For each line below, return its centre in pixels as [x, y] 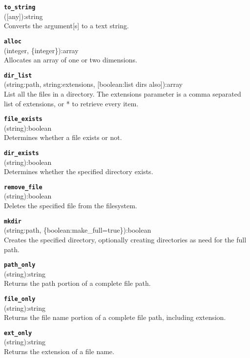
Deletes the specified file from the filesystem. [71, 206]
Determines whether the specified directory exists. [79, 171]
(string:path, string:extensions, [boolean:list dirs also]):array [93, 84]
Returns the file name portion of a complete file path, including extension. [115, 317]
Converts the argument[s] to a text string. [66, 26]
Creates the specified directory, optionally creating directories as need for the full [125, 239]
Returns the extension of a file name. [59, 351]
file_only [20, 299]
